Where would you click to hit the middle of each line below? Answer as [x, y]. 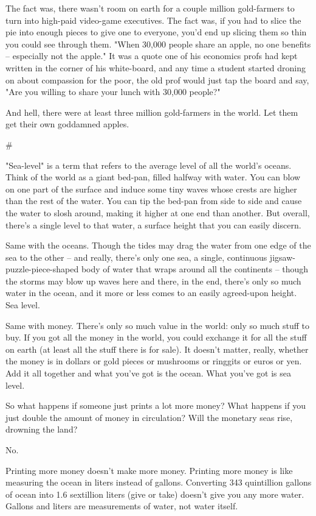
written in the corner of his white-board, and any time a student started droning [156, 67]
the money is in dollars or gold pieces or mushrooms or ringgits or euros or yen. [154, 361]
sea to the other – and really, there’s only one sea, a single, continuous [136, 257]
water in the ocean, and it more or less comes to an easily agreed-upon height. [151, 293]
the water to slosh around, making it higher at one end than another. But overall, [158, 212]
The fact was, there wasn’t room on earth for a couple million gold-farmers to [150, 8]
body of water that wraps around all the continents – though [195, 269]
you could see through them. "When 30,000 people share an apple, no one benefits [158, 44]
